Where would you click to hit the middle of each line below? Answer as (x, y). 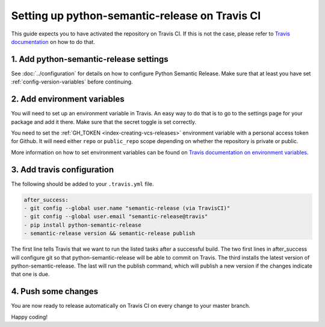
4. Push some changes (55, 292)
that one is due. (30, 274)
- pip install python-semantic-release (82, 225)
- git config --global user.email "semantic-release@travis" (116, 217)
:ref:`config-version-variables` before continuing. (72, 82)
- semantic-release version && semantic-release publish (110, 234)
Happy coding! (29, 317)
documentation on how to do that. (53, 41)
